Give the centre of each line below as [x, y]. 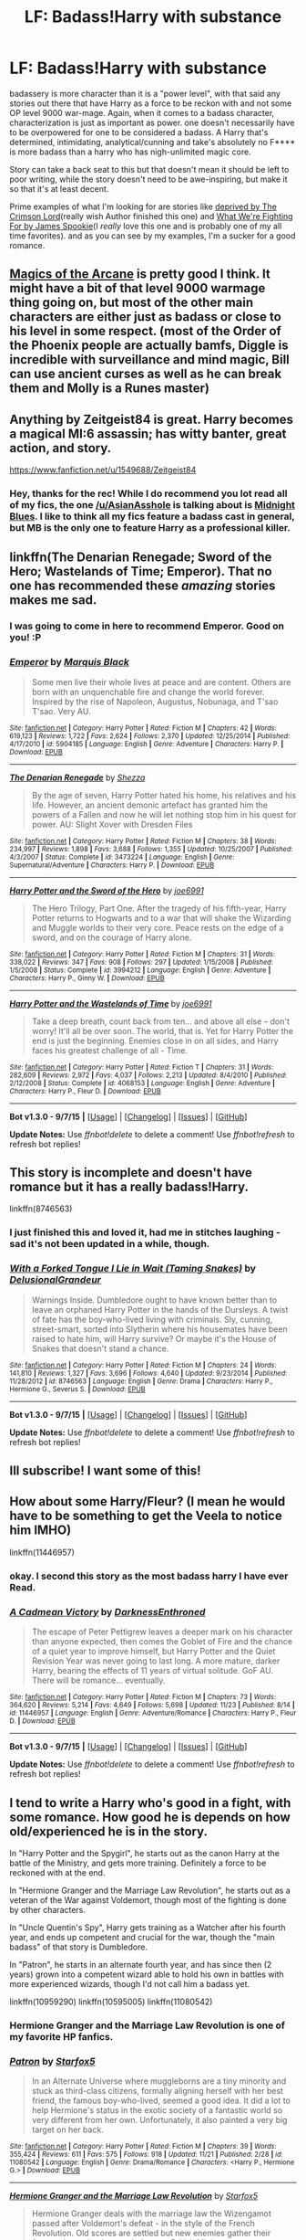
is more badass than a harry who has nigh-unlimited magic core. [131, 152]
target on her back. [68, 2129]
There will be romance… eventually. [98, 1680]
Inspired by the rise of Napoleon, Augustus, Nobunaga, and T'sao [155, 702]
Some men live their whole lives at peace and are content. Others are [161, 682]
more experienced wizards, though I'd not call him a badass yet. [130, 1983]
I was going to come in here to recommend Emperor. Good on [147, 626]
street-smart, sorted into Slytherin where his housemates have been [160, 1329]
